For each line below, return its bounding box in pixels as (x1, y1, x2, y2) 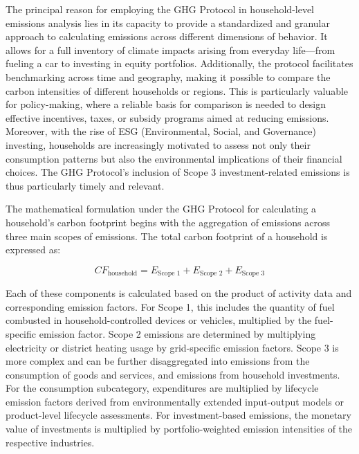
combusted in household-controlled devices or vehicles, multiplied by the (6, 313, 312, 327)
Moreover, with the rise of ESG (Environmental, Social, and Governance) (6, 124, 316, 138)
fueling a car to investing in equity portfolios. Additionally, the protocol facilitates (6, 56, 353, 71)
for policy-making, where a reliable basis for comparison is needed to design (6, 97, 326, 111)
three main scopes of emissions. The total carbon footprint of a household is (6, 228, 328, 243)
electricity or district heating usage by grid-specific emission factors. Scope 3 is (6, 340, 339, 354)
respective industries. (6, 435, 95, 449)
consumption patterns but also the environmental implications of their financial (6, 151, 342, 165)
